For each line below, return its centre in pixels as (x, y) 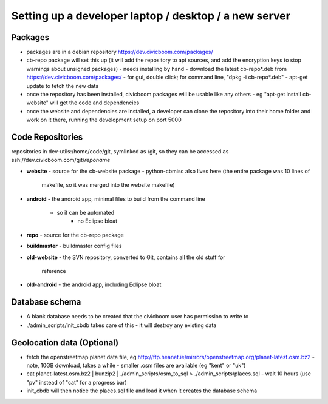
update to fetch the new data (63, 86)
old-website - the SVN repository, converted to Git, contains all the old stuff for (126, 257)
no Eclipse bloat (97, 221)
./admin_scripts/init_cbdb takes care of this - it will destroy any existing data (121, 325)
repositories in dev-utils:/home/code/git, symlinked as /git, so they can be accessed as (120, 152)
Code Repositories (47, 137)
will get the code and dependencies (94, 103)
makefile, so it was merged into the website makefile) (108, 185)
